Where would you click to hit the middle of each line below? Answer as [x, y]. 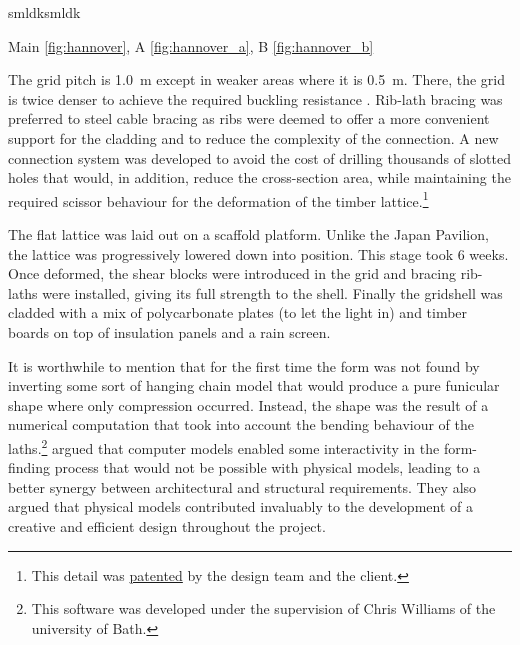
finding [29, 467]
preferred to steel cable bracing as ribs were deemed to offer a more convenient [249, 118]
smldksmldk [44, 12]
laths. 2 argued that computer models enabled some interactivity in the [224, 446]
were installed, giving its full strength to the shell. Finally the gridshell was [272, 292]
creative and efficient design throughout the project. [167, 525]
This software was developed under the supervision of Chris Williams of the [263, 608]
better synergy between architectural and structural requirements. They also [242, 486]
